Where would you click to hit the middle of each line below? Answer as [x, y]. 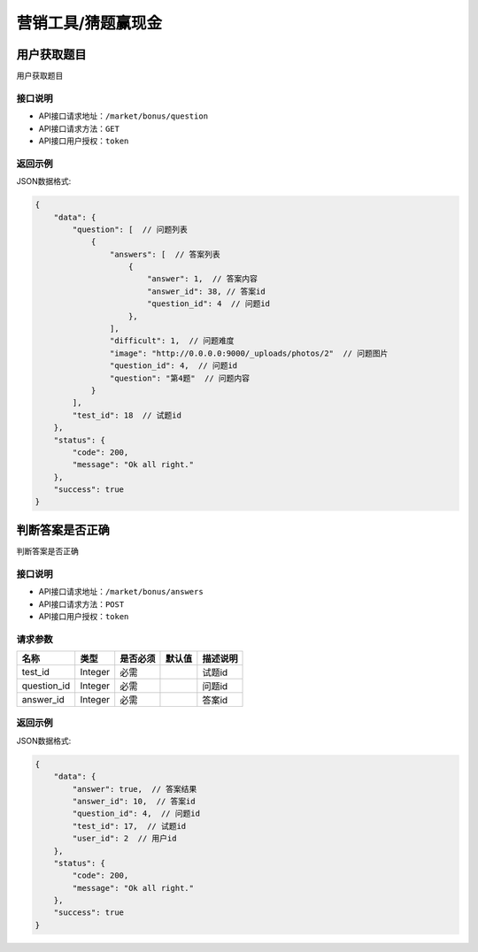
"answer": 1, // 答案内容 [202, 279]
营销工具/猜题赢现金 [89, 23]
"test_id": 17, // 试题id [129, 826]
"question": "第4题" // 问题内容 [180, 378]
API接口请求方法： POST [81, 604]
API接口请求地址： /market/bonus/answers [121, 592]
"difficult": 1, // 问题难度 [172, 341]
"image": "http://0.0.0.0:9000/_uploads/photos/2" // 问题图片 [249, 353]
